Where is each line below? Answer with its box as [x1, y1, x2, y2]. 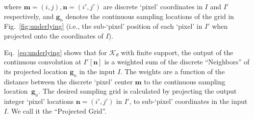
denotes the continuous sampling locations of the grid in [65, 11, 234, 21]
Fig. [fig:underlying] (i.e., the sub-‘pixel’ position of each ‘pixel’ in [4, 21, 203, 31]
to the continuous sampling [144, 76, 226, 86]
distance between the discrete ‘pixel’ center [4, 76, 133, 86]
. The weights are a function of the [120, 66, 225, 76]
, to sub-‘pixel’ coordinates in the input [129, 96, 248, 106]
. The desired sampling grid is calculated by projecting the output [38, 86, 237, 96]
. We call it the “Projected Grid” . [7, 105, 107, 116]
